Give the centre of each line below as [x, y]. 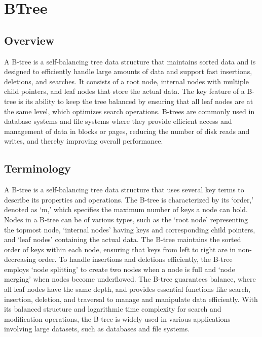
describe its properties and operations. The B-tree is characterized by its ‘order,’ [129, 199]
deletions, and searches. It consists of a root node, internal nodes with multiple [126, 81]
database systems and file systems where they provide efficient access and [118, 121]
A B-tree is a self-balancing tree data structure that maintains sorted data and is [130, 61]
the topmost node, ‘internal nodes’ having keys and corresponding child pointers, [130, 229]
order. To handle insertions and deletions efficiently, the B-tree [135, 259]
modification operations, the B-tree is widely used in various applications [117, 318]
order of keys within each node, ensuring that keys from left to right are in [120, 249]
